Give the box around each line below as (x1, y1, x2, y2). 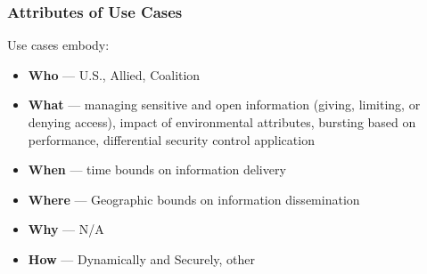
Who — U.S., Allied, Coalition (28, 65, 201, 84)
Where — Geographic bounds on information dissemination (28, 189, 360, 208)
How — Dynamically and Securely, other (28, 249, 255, 268)
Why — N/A (28, 220, 104, 238)
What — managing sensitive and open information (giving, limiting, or (28, 95, 421, 114)
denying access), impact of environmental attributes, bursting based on (28, 113, 416, 131)
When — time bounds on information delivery (28, 160, 286, 179)
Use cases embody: (7, 36, 110, 54)
